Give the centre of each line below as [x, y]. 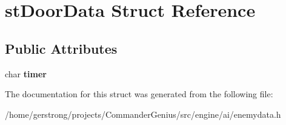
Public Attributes [61, 48]
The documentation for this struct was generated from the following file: [139, 94]
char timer [26, 73]
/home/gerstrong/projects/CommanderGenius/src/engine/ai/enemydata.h [143, 114]
